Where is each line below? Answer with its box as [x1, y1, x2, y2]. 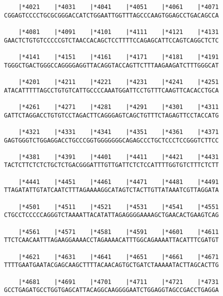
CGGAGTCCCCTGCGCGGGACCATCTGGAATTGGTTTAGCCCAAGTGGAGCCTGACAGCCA [4, 11, 219, 19]
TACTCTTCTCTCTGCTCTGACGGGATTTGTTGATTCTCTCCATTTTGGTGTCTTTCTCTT [4, 161, 219, 169]
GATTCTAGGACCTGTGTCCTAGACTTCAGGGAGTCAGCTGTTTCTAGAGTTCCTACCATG [4, 111, 219, 119]
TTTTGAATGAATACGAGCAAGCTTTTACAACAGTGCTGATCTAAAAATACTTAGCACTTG [4, 261, 219, 269]
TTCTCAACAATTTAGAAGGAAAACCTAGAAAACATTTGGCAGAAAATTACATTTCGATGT [4, 236, 219, 244]
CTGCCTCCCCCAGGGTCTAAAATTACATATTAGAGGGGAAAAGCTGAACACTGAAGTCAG [4, 211, 219, 219]
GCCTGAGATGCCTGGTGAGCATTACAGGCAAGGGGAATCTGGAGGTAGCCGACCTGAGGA [4, 286, 219, 294]
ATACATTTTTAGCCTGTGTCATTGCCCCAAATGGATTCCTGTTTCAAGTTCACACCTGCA [4, 86, 219, 94]
